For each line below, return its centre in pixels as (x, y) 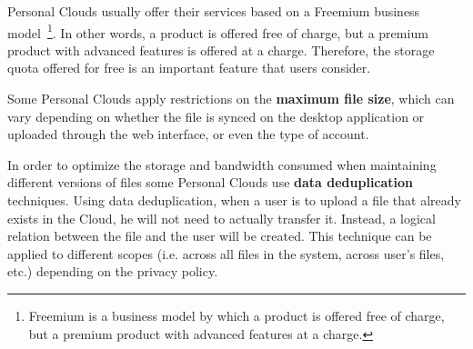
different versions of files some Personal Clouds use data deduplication (211, 182)
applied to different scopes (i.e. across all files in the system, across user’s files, (226, 253)
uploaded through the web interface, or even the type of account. (188, 134)
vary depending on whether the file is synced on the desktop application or (216, 116)
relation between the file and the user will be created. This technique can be (220, 236)
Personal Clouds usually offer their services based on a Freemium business (214, 11)
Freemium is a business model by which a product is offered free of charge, (236, 315)
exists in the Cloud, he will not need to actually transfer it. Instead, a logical (221, 218)
